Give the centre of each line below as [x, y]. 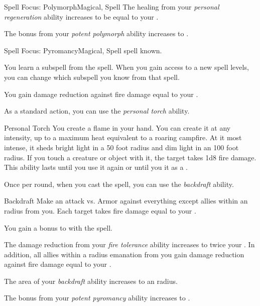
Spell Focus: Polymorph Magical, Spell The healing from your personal [112, 7]
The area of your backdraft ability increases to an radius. [91, 281]
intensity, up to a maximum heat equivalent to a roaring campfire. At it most [123, 137]
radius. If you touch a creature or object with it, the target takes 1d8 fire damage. [130, 157]
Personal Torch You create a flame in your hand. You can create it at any [117, 127]
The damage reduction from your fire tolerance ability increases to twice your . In [129, 244]
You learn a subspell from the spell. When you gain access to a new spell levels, [126, 67]
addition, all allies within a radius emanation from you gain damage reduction [124, 254]
